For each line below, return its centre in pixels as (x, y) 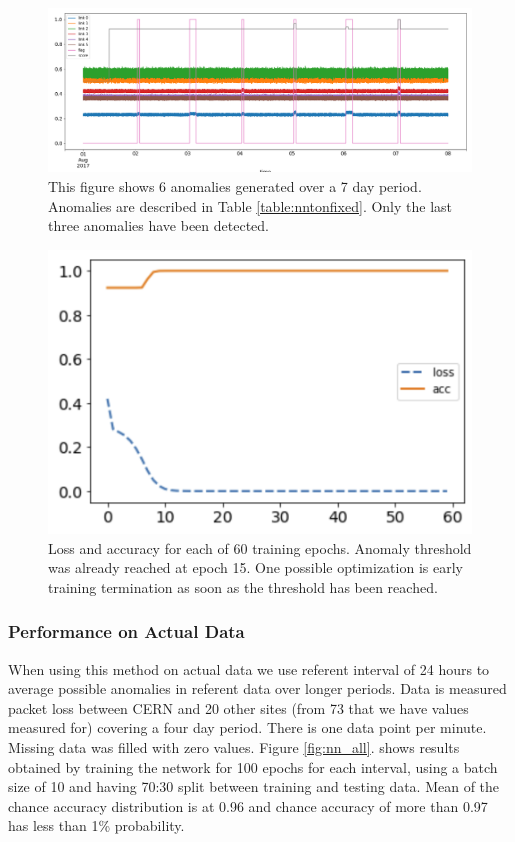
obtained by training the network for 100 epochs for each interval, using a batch (253, 766)
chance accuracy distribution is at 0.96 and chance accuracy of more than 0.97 (248, 805)
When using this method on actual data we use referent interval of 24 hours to (249, 668)
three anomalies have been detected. (158, 225)
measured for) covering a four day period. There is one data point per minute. (247, 727)
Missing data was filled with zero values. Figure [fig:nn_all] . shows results (234, 747)
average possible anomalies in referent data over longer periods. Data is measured (257, 688)
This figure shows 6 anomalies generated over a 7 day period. (235, 185)
